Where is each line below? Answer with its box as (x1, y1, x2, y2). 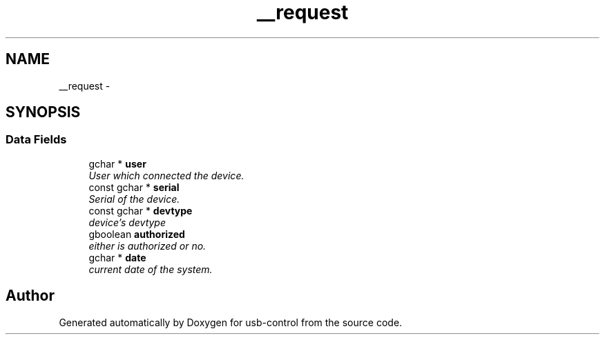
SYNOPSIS (6, 103, 81, 121)
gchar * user (88, 157, 146, 170)
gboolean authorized (88, 228, 185, 240)
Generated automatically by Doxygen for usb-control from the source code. (59, 316, 403, 328)
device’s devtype (88, 216, 166, 228)
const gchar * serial (88, 181, 180, 193)
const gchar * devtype (88, 204, 193, 217)
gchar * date (88, 251, 146, 263)
